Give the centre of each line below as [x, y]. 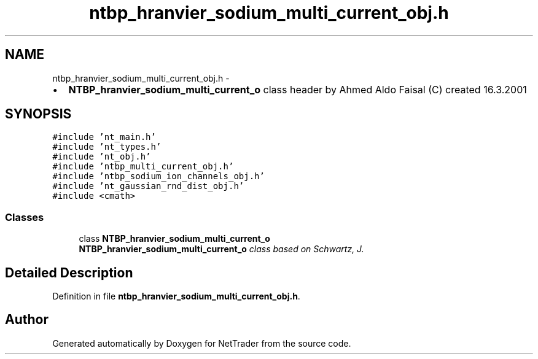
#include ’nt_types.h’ [107, 147]
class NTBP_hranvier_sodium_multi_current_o [174, 239]
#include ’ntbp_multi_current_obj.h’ [143, 167]
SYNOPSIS [38, 114]
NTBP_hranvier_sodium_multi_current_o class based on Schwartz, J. [221, 249]
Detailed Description [69, 272]
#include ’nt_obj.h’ [102, 157]
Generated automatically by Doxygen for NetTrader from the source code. [202, 343]
